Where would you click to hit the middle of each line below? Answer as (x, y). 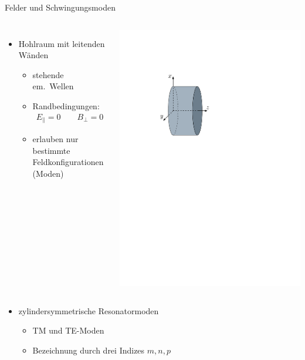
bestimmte (51, 150)
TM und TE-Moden (68, 330)
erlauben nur (55, 139)
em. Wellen (53, 86)
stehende (48, 74)
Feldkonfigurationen (68, 162)
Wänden (33, 55)
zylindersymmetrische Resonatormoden (89, 310)
